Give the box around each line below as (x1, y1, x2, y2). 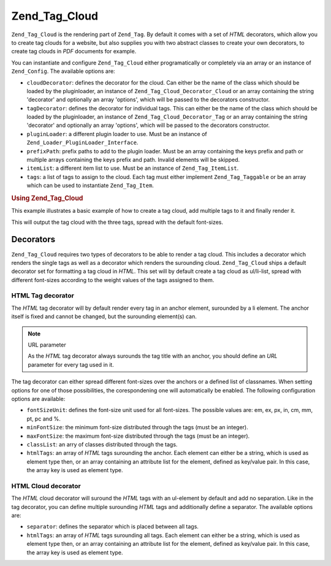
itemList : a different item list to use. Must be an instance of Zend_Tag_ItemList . (26, 164, 239, 172)
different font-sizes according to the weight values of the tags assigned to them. (11, 276, 215, 283)
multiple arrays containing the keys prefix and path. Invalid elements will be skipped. (26, 156, 240, 164)
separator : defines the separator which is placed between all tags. (26, 523, 199, 530)
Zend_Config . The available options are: (11, 67, 116, 75)
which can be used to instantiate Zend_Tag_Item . (26, 182, 154, 189)
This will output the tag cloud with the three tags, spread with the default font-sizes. (11, 218, 224, 226)
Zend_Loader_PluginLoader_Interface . (26, 139, 139, 147)
